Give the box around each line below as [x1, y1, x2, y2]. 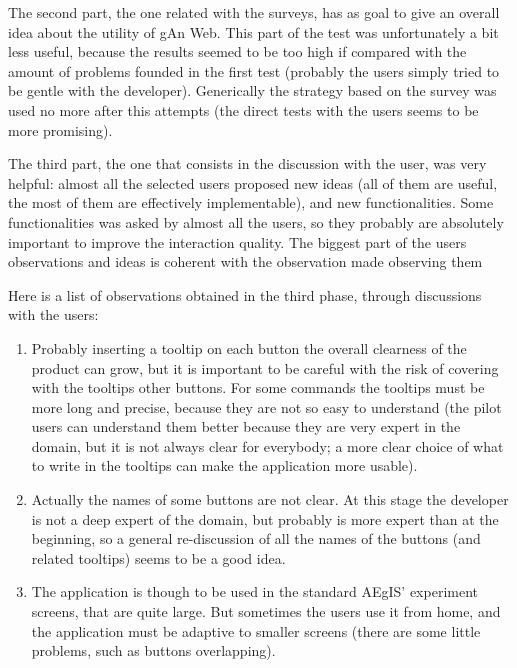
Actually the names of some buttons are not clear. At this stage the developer [31, 489, 509, 510]
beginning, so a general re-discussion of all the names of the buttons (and [31, 528, 481, 549]
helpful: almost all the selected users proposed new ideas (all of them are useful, [8, 172, 498, 193]
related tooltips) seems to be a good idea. [31, 547, 286, 568]
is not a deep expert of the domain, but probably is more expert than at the [31, 508, 499, 529]
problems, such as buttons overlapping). [31, 640, 276, 661]
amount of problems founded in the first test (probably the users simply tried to [8, 60, 500, 81]
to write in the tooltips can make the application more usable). [31, 455, 418, 476]
